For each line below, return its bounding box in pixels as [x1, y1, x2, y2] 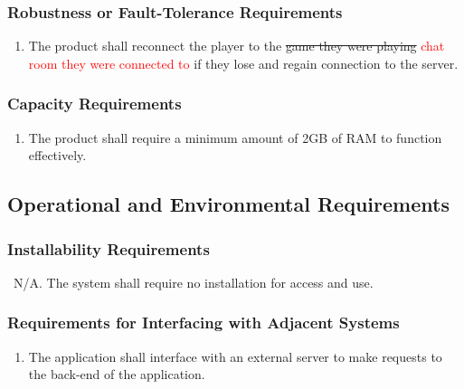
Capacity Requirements [7, 92, 182, 115]
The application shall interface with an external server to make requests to [28, 346, 442, 365]
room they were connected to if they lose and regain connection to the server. [28, 53, 459, 72]
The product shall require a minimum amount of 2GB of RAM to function [28, 128, 442, 147]
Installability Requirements [7, 237, 210, 260]
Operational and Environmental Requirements [7, 190, 450, 218]
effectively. [28, 146, 87, 165]
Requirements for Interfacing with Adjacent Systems [7, 311, 400, 334]
